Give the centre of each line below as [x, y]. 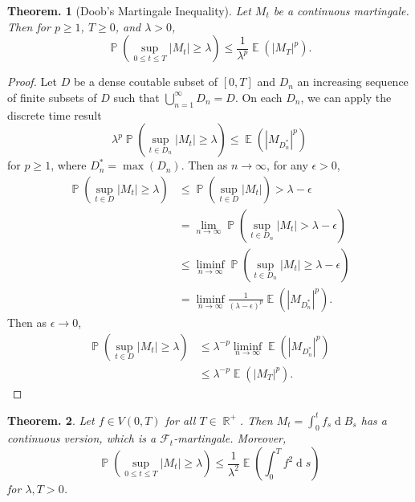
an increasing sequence [353, 82]
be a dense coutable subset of [145, 82]
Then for [29, 26]
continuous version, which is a [82, 438]
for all [180, 420]
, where [69, 165]
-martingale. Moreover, [230, 438]
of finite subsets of [52, 97]
